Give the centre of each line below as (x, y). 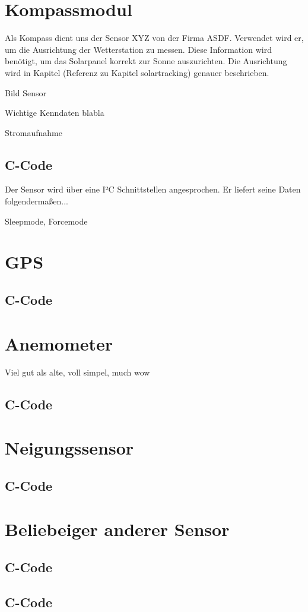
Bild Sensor (26, 92)
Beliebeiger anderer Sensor (117, 529)
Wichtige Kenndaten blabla (55, 113)
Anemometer (59, 343)
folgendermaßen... (37, 201)
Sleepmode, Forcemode (46, 221)
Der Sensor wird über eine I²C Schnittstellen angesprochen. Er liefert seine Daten (153, 189)
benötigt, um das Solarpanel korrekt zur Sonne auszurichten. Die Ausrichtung (146, 61)
